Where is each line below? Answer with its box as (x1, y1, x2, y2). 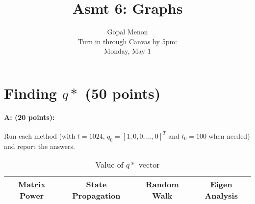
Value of (95, 159, 124, 171)
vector (138, 159, 160, 171)
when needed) (208, 130, 250, 141)
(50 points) (85, 83, 161, 103)
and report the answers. (4, 141, 75, 151)
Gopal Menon (107, 27, 148, 37)
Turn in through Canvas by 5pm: (77, 36, 178, 46)
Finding (4, 83, 57, 103)
